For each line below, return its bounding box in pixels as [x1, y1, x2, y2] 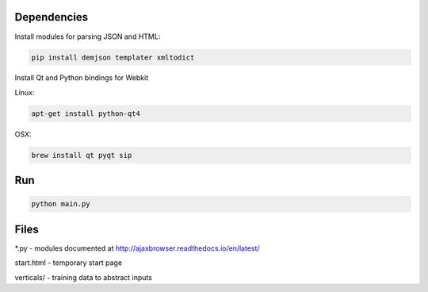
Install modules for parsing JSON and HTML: [14, 32, 161, 41]
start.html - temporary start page [14, 258, 123, 267]
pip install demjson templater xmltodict [31, 52, 195, 62]
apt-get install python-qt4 [31, 109, 140, 118]
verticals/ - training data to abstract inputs [14, 272, 152, 282]
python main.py [31, 199, 90, 209]
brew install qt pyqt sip [31, 151, 132, 159]
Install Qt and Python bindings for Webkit [14, 73, 149, 83]
